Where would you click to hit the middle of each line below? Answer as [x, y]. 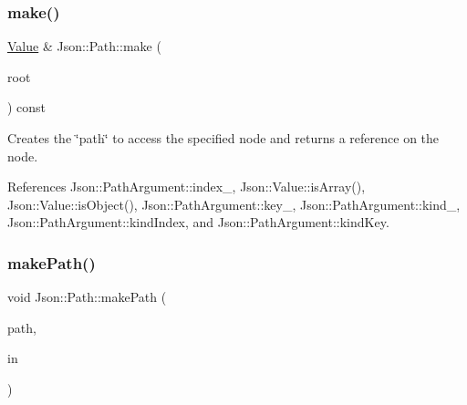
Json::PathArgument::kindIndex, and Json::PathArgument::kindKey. [198, 222]
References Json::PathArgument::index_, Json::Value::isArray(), [187, 187]
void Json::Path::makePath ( [87, 297]
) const [27, 107]
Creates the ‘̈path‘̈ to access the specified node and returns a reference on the [223, 138]
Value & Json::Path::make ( [84, 46]
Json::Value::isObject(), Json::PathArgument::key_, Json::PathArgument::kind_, [234, 204]
